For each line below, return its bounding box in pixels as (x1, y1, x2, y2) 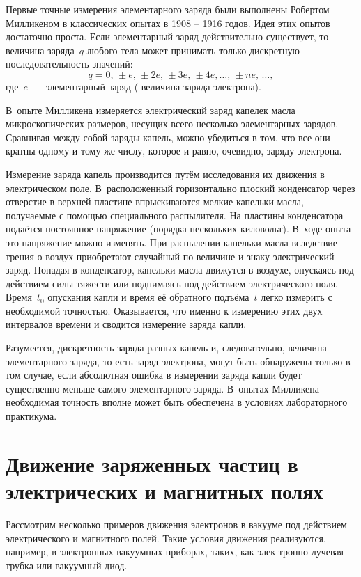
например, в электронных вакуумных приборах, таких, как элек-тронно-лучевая (6, 544, 344, 559)
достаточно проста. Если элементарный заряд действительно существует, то (6, 29, 329, 44)
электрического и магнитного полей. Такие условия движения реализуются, (6, 530, 326, 545)
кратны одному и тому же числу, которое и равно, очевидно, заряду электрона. (6, 143, 342, 158)
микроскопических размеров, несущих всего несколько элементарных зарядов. (6, 116, 339, 131)
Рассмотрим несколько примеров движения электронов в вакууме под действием (6, 516, 347, 531)
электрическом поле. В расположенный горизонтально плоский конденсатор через (6, 180, 355, 195)
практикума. (6, 409, 57, 423)
